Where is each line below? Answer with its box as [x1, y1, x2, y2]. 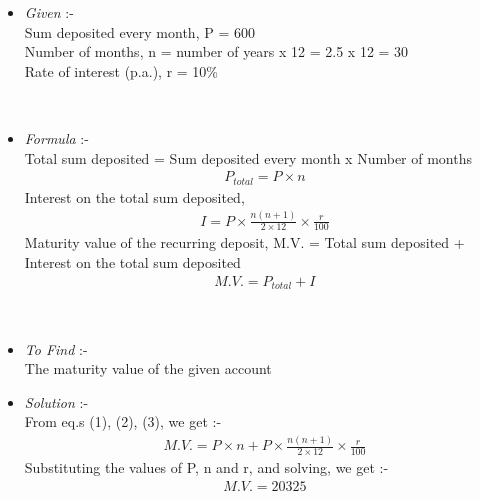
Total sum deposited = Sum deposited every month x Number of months [24, 147, 473, 168]
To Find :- [24, 338, 88, 359]
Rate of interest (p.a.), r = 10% [24, 60, 219, 81]
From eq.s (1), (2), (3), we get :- [24, 411, 222, 432]
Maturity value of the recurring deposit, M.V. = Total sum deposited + [24, 232, 465, 253]
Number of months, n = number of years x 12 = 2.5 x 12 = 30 [24, 41, 409, 62]
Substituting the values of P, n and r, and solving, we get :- [24, 457, 389, 478]
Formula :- [24, 127, 89, 148]
